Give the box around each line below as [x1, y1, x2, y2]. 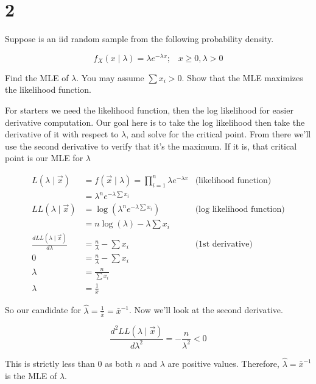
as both [105, 357, 133, 370]
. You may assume [76, 71, 144, 84]
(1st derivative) [195, 240, 253, 249]
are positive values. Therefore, [167, 357, 279, 370]
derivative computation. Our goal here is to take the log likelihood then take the [5, 115, 305, 128]
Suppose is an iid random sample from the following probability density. [5, 32, 274, 45]
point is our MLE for [5, 151, 83, 164]
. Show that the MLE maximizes [181, 71, 303, 84]
